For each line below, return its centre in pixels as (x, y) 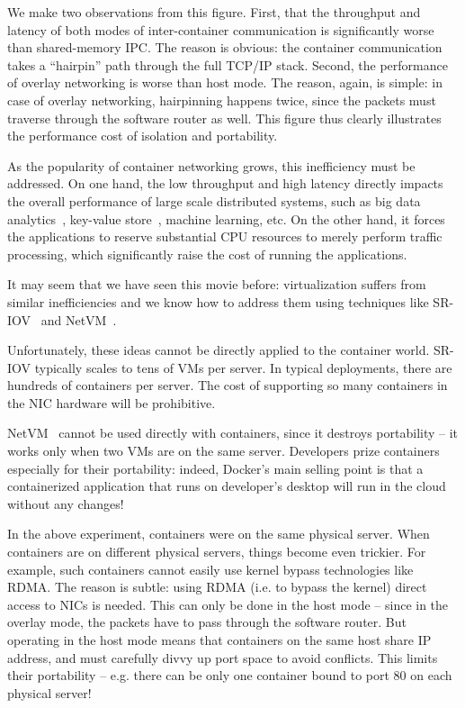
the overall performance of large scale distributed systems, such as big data (214, 200)
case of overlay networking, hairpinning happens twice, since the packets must (222, 100)
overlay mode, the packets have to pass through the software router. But (207, 622)
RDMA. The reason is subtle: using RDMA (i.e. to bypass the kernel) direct (217, 587)
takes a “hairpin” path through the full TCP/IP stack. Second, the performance (228, 64)
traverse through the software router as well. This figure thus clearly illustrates (224, 118)
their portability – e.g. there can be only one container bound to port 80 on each (230, 675)
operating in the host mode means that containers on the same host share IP (219, 640)
